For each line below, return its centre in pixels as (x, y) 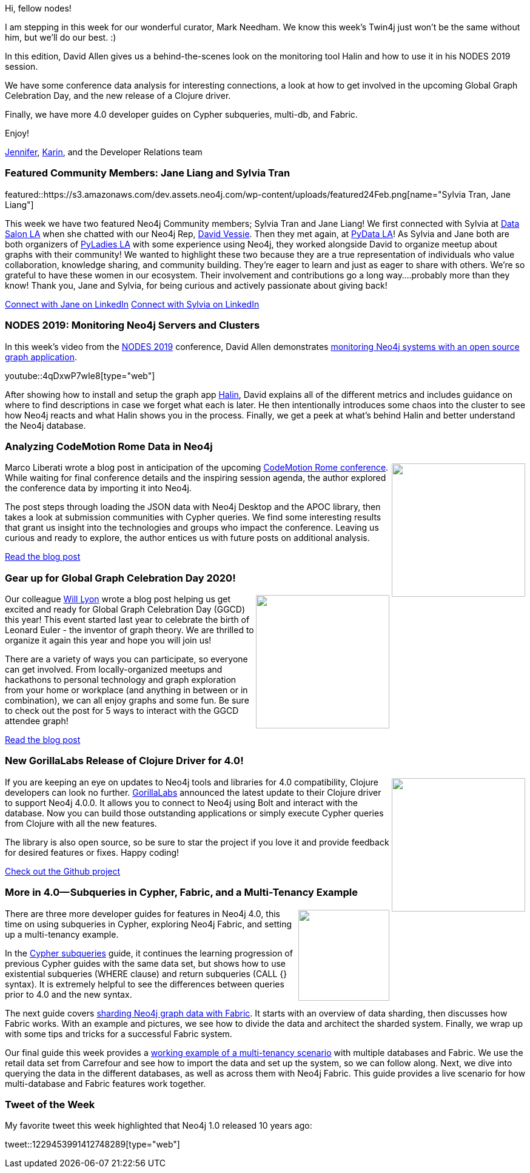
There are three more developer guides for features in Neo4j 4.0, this (143, 913)
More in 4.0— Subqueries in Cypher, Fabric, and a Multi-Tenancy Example (182, 892)
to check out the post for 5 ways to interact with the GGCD (122, 711)
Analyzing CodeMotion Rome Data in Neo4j (109, 446)
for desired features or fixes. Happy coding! (92, 852)
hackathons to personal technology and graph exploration (121, 680)
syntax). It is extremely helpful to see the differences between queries (145, 984)
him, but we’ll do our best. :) (61, 37)
